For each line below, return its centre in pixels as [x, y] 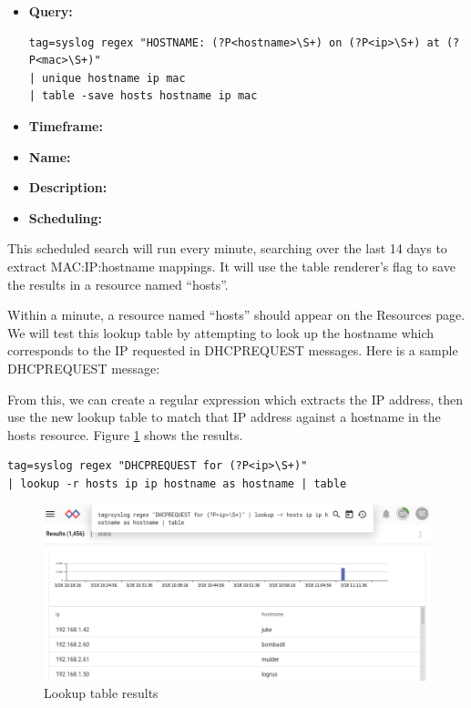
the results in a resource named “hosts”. [118, 284]
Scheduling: [66, 217]
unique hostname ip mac [114, 78]
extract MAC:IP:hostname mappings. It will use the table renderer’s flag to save [231, 266]
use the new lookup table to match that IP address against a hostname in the [224, 417]
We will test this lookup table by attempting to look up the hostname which [221, 332]
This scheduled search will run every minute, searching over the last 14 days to [227, 248]
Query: [51, 11]
